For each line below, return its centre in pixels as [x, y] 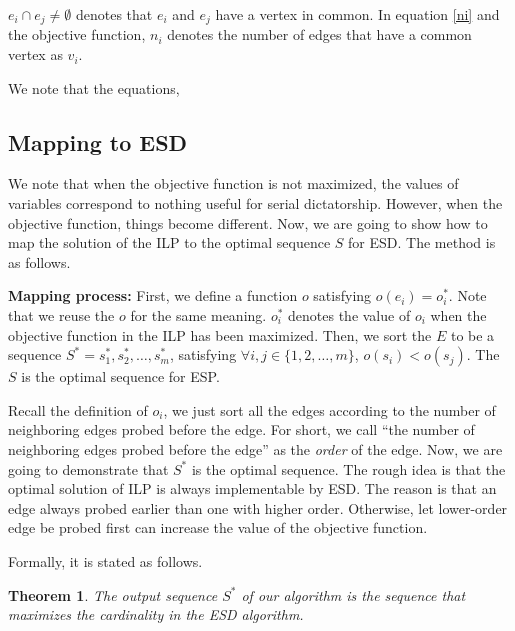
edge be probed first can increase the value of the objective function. [218, 527]
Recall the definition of [78, 409]
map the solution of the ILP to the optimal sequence [169, 242]
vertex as [35, 54]
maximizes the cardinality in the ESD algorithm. [156, 614]
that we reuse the [61, 315]
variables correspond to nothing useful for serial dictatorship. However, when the [255, 203]
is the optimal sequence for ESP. [120, 376]
